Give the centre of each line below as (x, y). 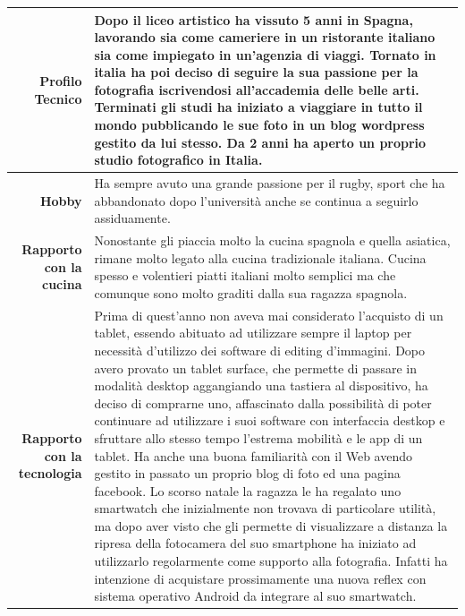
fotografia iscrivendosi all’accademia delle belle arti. (257, 89)
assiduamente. (132, 218)
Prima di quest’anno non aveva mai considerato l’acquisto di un (269, 315)
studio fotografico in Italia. (178, 160)
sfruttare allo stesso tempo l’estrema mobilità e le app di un (258, 437)
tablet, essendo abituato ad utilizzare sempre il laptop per (253, 333)
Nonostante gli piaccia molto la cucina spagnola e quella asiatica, (272, 240)
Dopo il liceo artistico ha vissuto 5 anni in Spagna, (254, 19)
